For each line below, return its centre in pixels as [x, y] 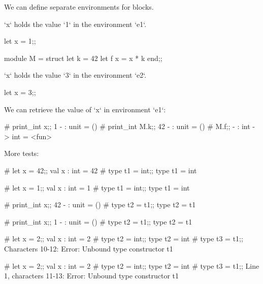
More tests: [22, 153]
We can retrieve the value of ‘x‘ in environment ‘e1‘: [85, 109]
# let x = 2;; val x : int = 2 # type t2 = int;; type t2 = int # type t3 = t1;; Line [132, 265]
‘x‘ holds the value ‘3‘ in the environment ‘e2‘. [75, 75]
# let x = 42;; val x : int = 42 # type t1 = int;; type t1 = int [101, 170]
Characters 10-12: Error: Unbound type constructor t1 [89, 248]
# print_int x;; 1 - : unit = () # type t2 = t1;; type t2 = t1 [98, 221]
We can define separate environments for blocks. [79, 7]
